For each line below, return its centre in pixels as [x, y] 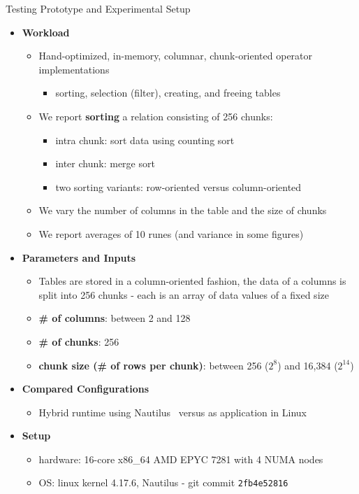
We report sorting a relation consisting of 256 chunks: [156, 116]
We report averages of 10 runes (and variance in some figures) [171, 233]
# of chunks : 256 [79, 341]
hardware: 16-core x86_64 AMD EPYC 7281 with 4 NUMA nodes [181, 459]
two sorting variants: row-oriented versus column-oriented [178, 186]
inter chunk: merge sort [105, 163]
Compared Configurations [86, 389]
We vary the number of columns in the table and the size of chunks [183, 210]
